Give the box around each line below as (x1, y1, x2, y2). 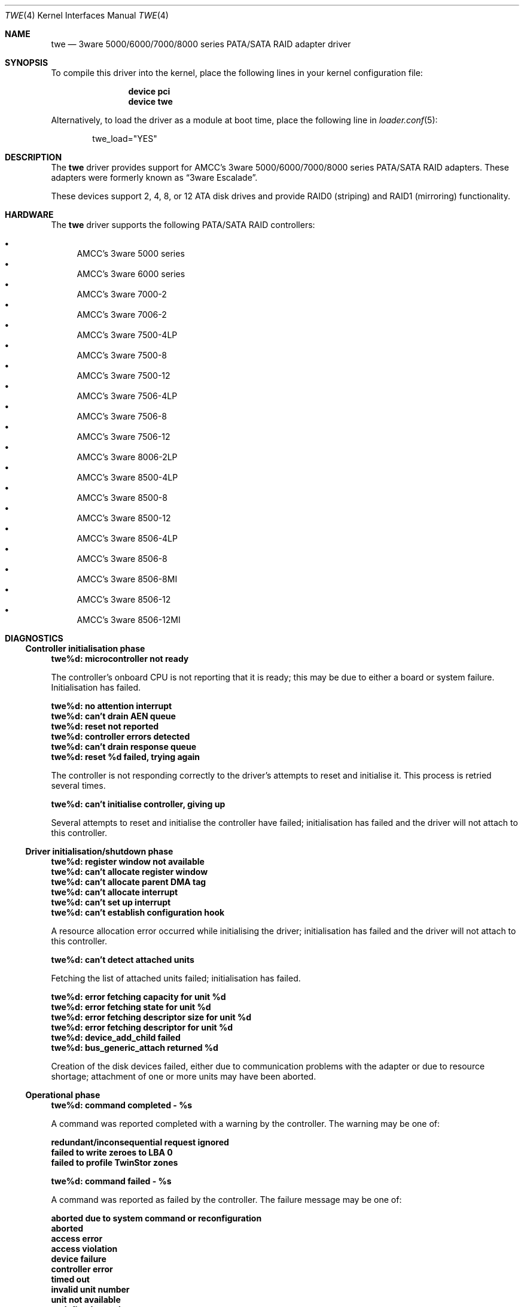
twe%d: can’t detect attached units (51, 955, 194, 965)
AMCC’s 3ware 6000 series (77, 269, 185, 279)
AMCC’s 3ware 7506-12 (77, 431, 170, 442)
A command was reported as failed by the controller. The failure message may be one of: (51, 1194, 402, 1205)
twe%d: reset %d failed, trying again (51, 752, 200, 762)
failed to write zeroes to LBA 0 (51, 1147, 173, 1157)
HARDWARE (5, 209, 54, 220)
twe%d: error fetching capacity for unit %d (51, 992, 226, 1002)
